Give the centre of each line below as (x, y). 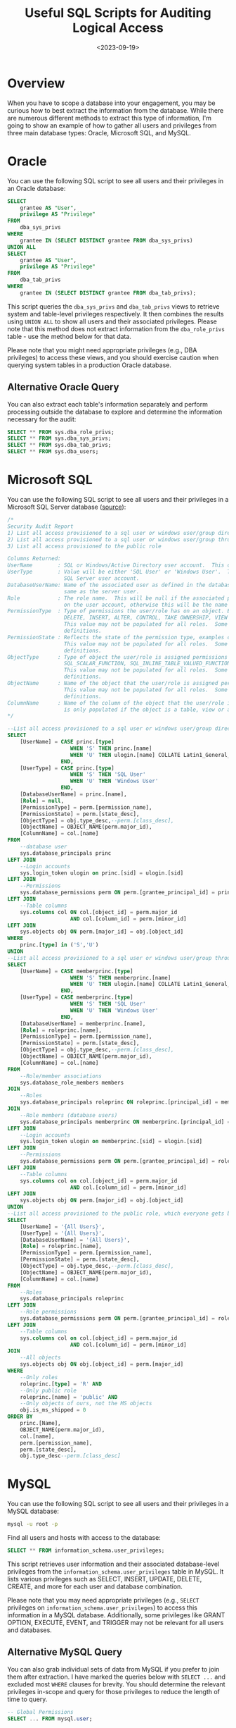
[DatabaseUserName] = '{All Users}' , (75, 1240)
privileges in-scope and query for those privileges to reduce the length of (113, 1691)
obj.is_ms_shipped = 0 (53, 1410)
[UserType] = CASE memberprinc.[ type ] (77, 998)
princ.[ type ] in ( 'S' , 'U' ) (59, 945)
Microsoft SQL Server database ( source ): (67, 507)
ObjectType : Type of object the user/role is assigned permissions (118, 657)
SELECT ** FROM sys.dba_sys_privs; (59, 438)
